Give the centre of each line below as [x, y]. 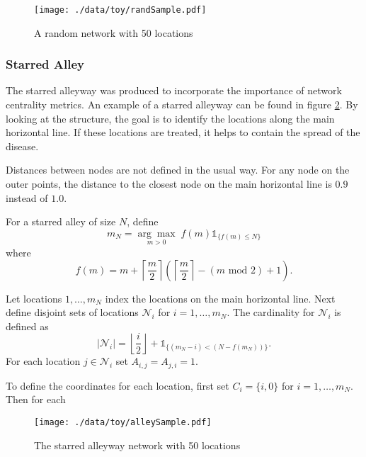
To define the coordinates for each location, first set [118, 385]
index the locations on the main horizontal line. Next [220, 298]
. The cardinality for [271, 312]
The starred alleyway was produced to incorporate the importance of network [174, 90]
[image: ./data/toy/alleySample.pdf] [123, 423]
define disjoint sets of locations [72, 312]
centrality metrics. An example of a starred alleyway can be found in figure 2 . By [182, 105]
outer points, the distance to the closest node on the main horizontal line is [169, 184]
